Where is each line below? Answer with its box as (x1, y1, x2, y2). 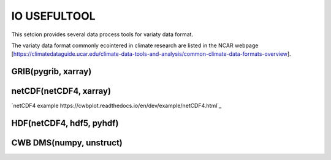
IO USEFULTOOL (11, 9, 96, 23)
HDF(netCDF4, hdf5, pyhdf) (11, 118, 119, 129)
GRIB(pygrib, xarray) (11, 66, 92, 77)
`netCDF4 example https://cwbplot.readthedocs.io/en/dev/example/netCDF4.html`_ (11, 102, 222, 110)
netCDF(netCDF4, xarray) (11, 86, 112, 96)
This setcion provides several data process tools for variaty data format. (11, 31, 193, 38)
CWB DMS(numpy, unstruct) (11, 138, 123, 148)
